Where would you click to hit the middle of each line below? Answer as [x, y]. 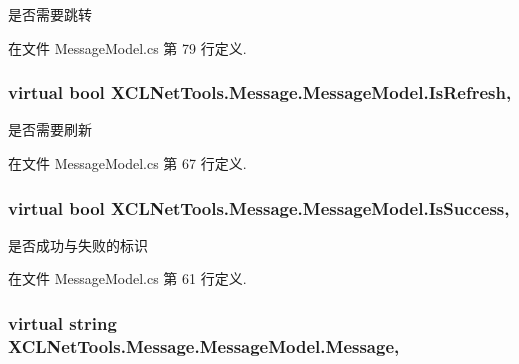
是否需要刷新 [50, 129]
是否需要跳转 [50, 14]
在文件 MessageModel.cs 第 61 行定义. [127, 278]
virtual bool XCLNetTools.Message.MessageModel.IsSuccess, [259, 207]
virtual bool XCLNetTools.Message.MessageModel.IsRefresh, [260, 92]
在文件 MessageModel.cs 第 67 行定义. [127, 163]
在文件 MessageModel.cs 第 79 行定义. [127, 47]
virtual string [62, 322]
